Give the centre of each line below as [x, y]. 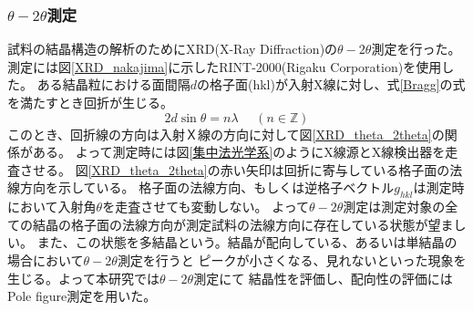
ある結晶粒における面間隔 [113, 84]
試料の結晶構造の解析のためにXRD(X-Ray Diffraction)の [173, 49]
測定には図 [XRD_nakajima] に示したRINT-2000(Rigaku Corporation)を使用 [225, 66]
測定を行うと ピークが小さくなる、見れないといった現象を [292, 259]
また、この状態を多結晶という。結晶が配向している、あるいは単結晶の [247, 242]
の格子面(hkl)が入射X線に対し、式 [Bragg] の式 [331, 84]
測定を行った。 [416, 49]
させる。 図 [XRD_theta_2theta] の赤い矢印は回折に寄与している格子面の [235, 169]
